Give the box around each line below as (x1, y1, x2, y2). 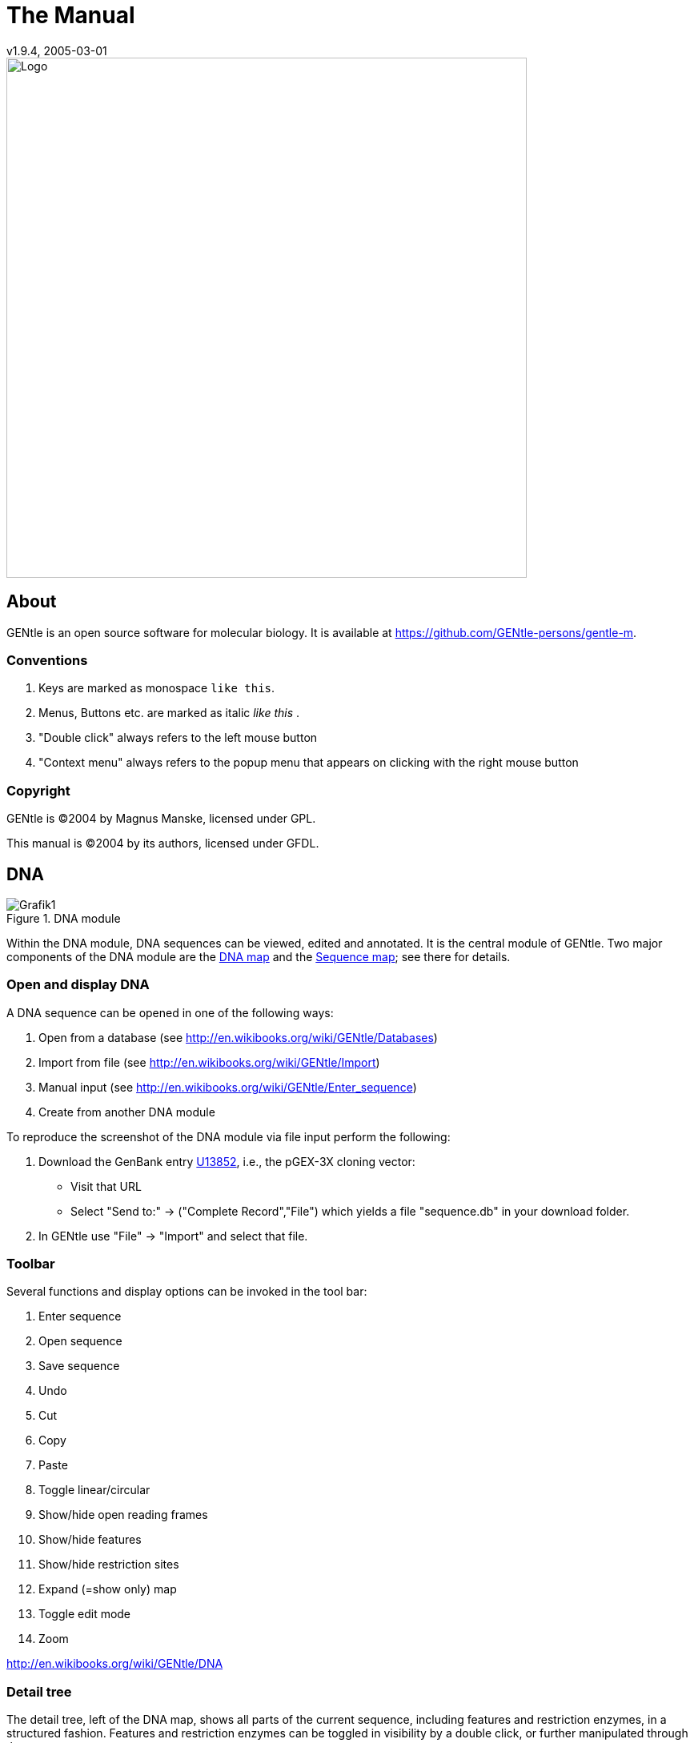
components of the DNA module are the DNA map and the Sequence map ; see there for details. (6, 949, 511, 964)
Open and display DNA (6, 976, 150, 993)
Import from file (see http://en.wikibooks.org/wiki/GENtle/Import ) (38, 1055, 380, 1069)
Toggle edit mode (38, 1607, 131, 1621)
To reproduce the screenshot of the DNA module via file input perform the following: (6, 1129, 451, 1144)
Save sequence (38, 1359, 120, 1373)
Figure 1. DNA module (6, 911, 121, 925)
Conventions (6, 651, 88, 668)
